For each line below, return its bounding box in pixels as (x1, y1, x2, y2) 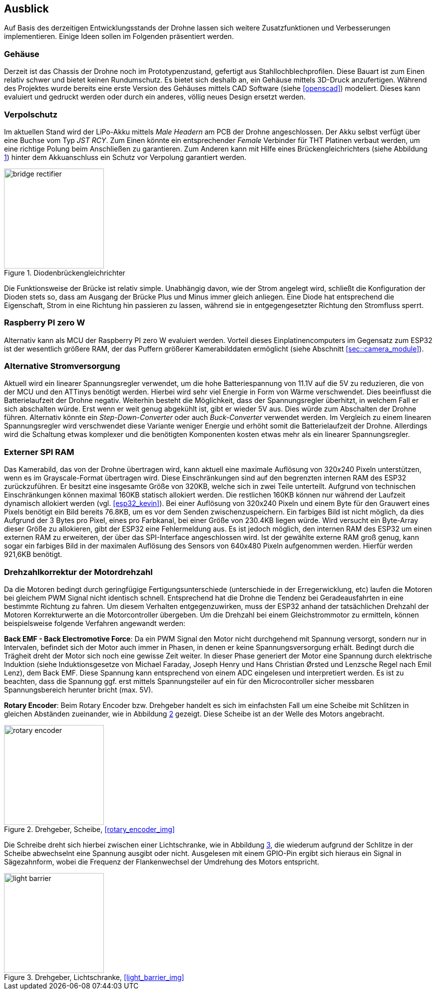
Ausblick (4, 2, 49, 15)
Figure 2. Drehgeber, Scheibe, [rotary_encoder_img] (4, 824, 175, 833)
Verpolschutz (4, 109, 58, 119)
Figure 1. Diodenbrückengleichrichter (4, 268, 125, 277)
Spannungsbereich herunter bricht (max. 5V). (4, 685, 153, 694)
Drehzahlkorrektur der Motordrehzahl (4, 566, 153, 577)
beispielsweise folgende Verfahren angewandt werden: (4, 618, 185, 627)
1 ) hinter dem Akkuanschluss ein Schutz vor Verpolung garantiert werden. (4, 152, 247, 161)
